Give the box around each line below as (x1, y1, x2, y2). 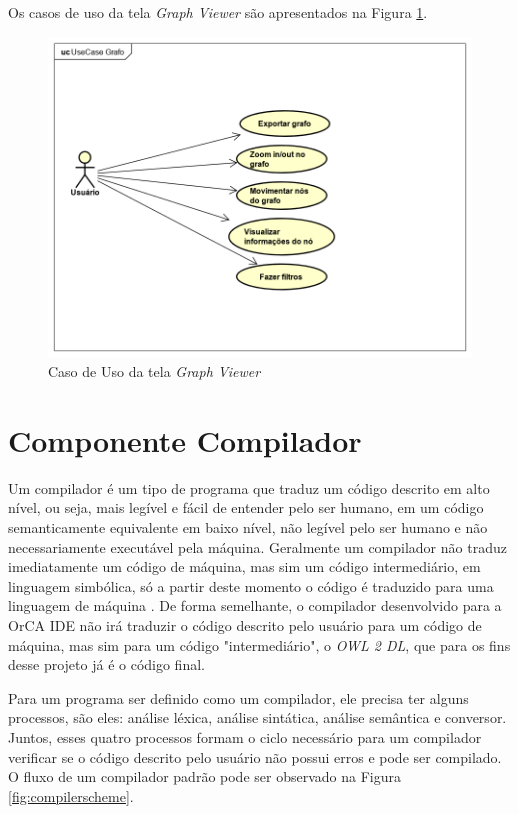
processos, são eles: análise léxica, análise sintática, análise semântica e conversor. (8, 707, 507, 728)
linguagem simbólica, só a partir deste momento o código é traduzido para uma (8, 575, 494, 596)
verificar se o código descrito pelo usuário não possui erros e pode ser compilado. (8, 746, 502, 767)
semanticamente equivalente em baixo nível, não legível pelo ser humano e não (8, 516, 488, 537)
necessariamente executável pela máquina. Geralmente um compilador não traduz (8, 536, 507, 557)
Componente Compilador (8, 419, 362, 460)
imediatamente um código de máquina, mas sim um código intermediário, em (8, 556, 481, 577)
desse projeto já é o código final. (8, 654, 205, 675)
